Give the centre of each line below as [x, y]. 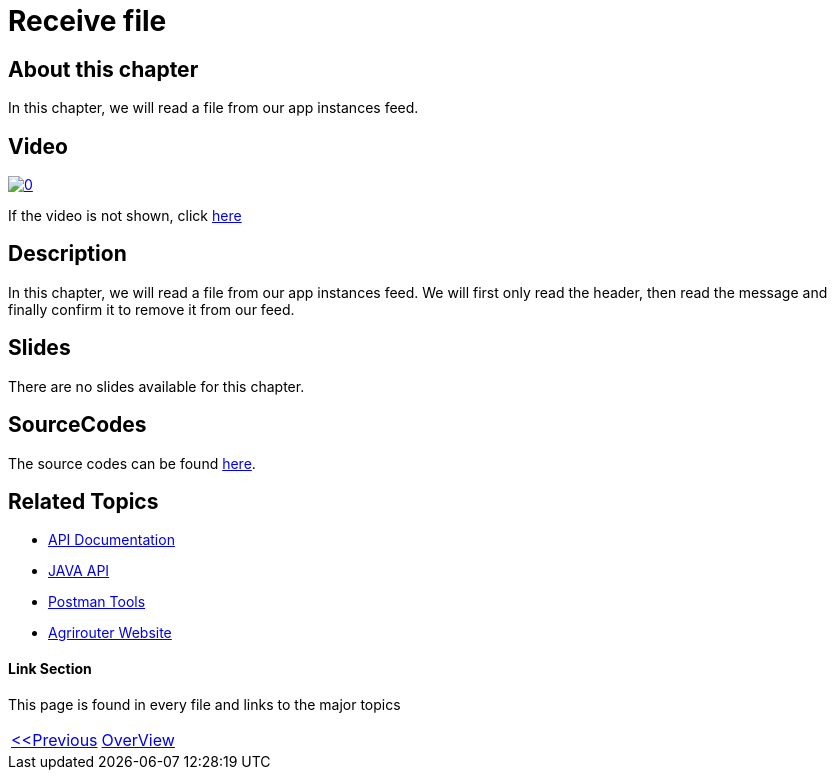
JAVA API [79, 571]
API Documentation [111, 540]
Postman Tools [97, 602]
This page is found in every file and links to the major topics [204, 704]
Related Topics [83, 501]
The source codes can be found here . [132, 463]
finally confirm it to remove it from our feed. [151, 309]
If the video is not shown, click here [125, 216]
